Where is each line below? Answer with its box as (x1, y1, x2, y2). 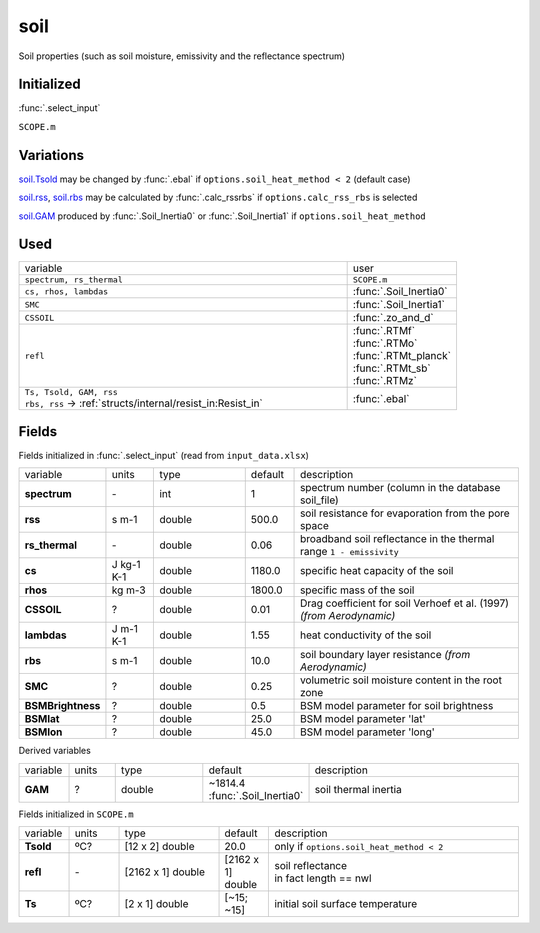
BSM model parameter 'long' (300, 725, 435, 739)
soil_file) (300, 493, 339, 507)
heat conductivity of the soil (300, 628, 432, 642)
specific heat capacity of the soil (300, 564, 454, 578)
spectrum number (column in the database (300, 481, 501, 495)
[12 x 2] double (124, 840, 195, 854)
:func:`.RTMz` (352, 374, 417, 388)
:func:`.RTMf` (352, 324, 415, 338)
